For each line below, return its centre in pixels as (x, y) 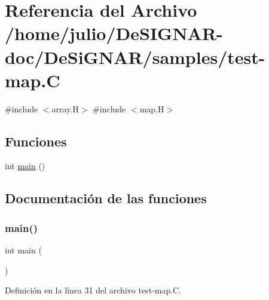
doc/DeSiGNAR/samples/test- (135, 56)
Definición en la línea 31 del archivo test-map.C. (93, 290)
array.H (65, 108)
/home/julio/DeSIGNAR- (114, 33)
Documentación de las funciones (106, 198)
